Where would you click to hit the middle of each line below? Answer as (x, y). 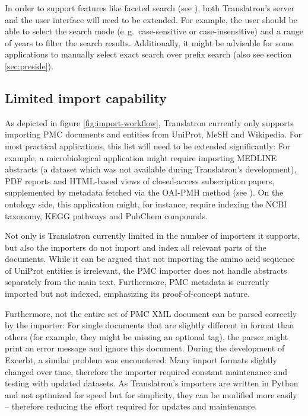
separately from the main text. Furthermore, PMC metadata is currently (137, 282)
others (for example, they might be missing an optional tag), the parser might (147, 336)
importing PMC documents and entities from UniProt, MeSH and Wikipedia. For (153, 134)
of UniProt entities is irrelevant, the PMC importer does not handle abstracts (146, 270)
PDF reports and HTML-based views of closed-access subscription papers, (140, 180)
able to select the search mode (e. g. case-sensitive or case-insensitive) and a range (154, 31)
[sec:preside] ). (29, 65)
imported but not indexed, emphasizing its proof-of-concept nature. (127, 294)
